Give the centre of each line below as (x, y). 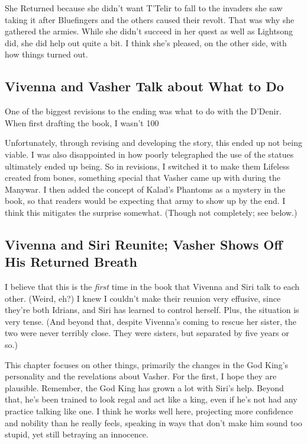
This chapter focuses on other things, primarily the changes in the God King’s (147, 364)
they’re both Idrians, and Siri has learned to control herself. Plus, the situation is (152, 310)
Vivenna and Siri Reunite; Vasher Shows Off (144, 244)
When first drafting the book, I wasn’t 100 (82, 122)
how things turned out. (46, 54)
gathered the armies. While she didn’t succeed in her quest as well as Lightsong (149, 31)
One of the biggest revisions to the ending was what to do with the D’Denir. (143, 111)
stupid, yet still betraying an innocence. (77, 434)
